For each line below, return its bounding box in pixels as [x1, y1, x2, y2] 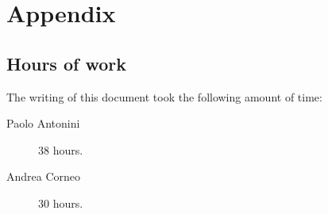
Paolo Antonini [6, 115, 80, 132]
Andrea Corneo [6, 168, 81, 185]
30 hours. [38, 194, 83, 211]
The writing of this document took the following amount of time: [6, 88, 322, 105]
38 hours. [38, 141, 83, 158]
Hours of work [6, 51, 126, 75]
